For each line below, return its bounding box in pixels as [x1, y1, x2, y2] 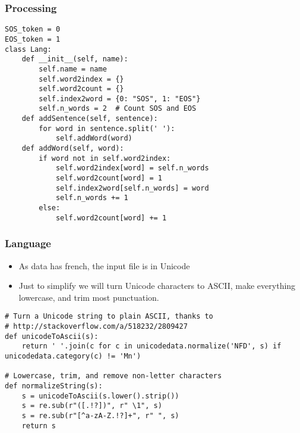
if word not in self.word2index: [39, 154, 171, 163]
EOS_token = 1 [5, 35, 61, 43]
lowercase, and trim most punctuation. [18, 291, 159, 303]
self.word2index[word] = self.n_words [55, 164, 209, 173]
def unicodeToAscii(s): [5, 332, 99, 341]
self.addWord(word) [55, 134, 132, 143]
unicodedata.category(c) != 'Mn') [5, 351, 141, 360]
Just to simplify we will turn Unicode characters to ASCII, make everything [18, 279, 296, 292]
